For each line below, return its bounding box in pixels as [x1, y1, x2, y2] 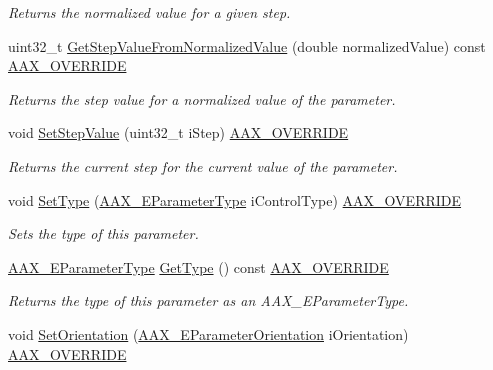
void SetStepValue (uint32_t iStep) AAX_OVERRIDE [8, 122, 349, 143]
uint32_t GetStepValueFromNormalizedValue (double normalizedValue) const [8, 35, 486, 56]
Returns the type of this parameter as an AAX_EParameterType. [8, 290, 409, 311]
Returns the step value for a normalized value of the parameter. [8, 88, 396, 109]
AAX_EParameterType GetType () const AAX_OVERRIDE [8, 256, 389, 277]
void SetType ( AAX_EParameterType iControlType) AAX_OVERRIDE [8, 189, 462, 210]
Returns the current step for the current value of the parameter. [8, 155, 398, 176]
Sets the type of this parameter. [8, 223, 199, 244]
